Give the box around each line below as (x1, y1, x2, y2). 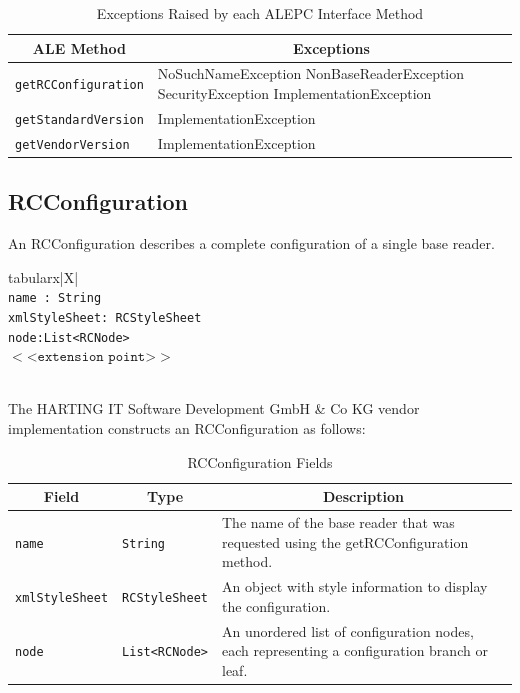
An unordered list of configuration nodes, (221, 620, 474, 641)
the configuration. (221, 595, 331, 616)
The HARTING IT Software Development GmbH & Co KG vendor (8, 398, 420, 419)
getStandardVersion (15, 112, 144, 127)
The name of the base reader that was (221, 512, 455, 533)
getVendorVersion (15, 137, 130, 152)
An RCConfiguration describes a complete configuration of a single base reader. (8, 233, 495, 254)
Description (322, 486, 404, 507)
